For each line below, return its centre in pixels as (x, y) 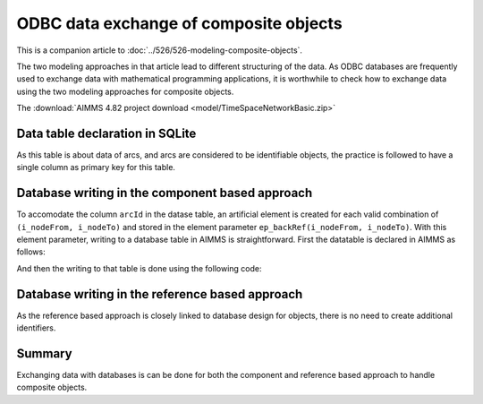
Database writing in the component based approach (165, 193)
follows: (31, 252)
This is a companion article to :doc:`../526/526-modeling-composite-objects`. (160, 50)
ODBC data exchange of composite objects (180, 23)
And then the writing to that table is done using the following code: (139, 268)
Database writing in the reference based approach (160, 294)
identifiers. (36, 328)
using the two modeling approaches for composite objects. (125, 91)
